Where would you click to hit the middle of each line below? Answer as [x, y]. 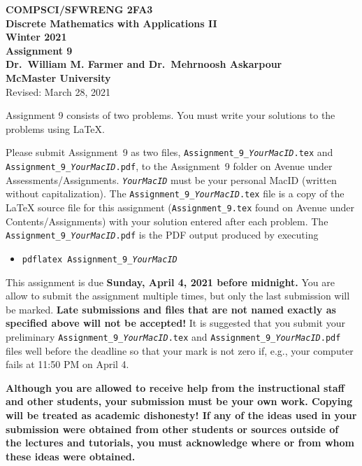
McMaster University [58, 77]
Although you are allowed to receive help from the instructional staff [175, 387]
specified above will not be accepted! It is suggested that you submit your [175, 323]
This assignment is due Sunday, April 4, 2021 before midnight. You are [170, 282]
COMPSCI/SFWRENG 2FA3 [79, 9]
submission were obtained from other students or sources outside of [172, 429]
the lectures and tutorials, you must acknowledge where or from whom [180, 443]
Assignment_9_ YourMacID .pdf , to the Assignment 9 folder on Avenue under [169, 166]
